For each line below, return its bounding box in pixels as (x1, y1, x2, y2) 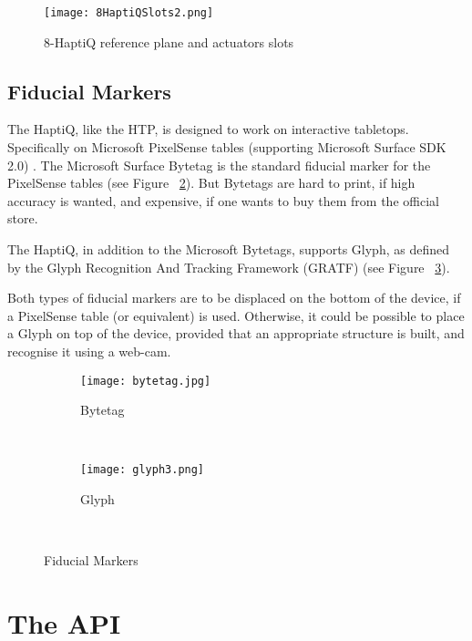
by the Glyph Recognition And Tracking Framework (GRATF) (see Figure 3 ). (7, 257, 450, 276)
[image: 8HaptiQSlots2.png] (44, 6, 214, 19)
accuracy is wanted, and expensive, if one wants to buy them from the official (7, 191, 439, 210)
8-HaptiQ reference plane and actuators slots (44, 32, 294, 51)
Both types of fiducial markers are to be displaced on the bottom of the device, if (7, 288, 461, 307)
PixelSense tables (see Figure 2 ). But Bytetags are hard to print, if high (7, 173, 416, 192)
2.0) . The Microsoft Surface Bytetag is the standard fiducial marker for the (7, 155, 431, 174)
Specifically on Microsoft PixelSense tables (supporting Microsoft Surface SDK (7, 138, 446, 157)
